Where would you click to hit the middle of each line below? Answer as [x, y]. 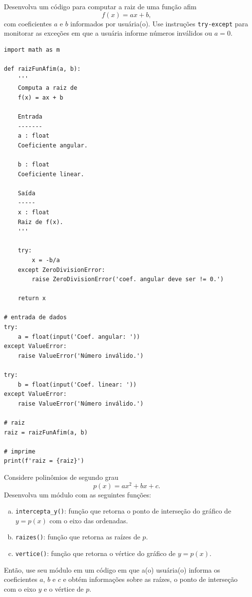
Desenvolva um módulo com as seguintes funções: [78, 494]
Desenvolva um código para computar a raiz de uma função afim [100, 6]
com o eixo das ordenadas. [89, 520]
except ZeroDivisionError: [61, 270]
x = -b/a [46, 260]
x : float [34, 212]
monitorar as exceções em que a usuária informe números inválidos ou [108, 33]
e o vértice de [64, 588]
